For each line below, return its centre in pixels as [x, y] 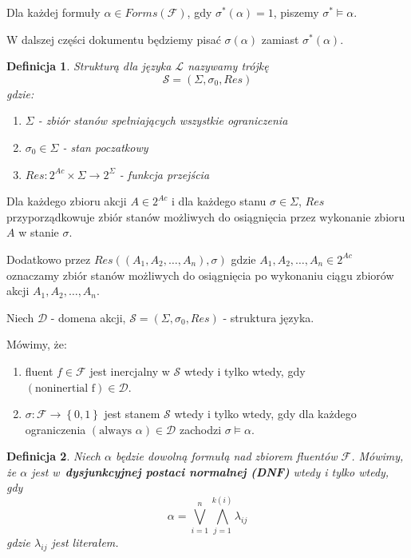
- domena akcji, [88, 317]
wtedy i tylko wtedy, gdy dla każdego [265, 414]
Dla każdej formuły [53, 12]
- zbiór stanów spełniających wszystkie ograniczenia [163, 120]
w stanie [39, 232]
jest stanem [132, 414]
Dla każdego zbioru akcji [67, 201]
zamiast [280, 39]
